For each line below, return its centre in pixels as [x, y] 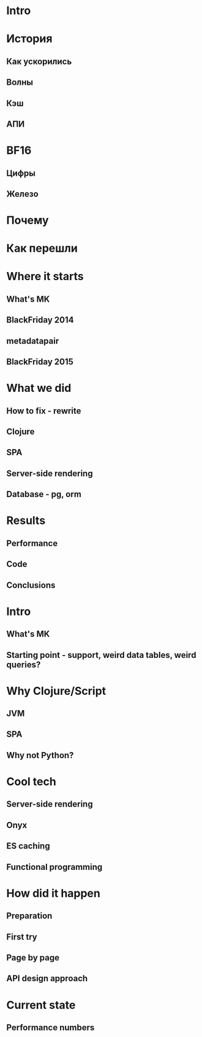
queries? [24, 664]
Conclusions [31, 585]
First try [22, 937]
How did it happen [54, 893]
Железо [22, 194]
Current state [41, 1005]
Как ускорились [39, 61]
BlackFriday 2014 [40, 320]
